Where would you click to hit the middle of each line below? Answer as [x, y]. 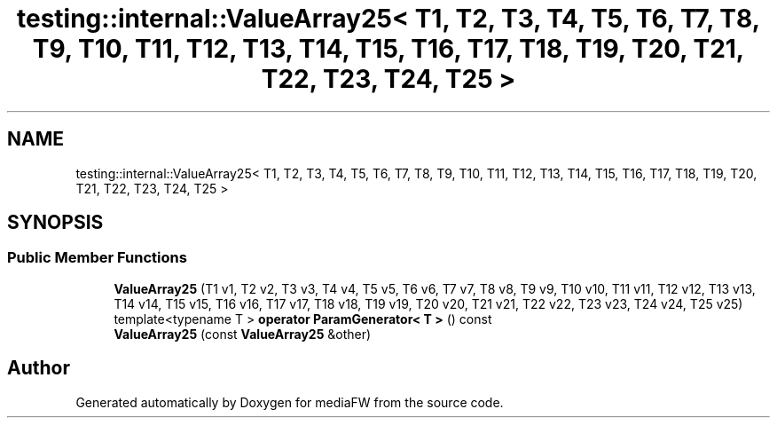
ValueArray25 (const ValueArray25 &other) [243, 334]
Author [39, 368]
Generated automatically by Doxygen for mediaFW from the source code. [290, 402]
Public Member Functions [97, 258]
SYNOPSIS [55, 223]
